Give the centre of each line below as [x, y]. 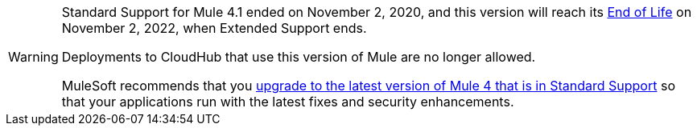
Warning [33, 57]
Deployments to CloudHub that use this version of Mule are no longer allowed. [299, 57]
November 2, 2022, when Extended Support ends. [214, 28]
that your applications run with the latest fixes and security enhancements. [288, 102]
